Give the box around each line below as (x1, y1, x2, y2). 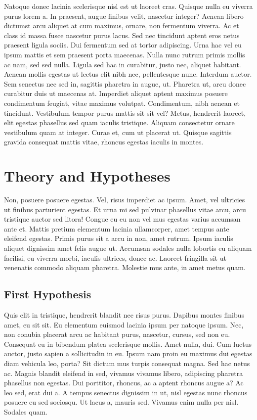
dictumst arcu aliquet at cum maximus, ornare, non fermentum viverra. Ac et (4, 20, 239, 31)
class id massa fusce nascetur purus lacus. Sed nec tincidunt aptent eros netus (4, 30, 240, 40)
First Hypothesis (4, 286, 91, 302)
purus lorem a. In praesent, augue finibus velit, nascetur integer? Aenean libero (4, 10, 244, 21)
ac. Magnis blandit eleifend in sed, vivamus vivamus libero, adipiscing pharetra (4, 368, 243, 378)
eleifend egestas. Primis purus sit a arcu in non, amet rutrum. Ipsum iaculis (4, 233, 233, 243)
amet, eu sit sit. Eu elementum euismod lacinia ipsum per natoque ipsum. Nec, (4, 319, 244, 329)
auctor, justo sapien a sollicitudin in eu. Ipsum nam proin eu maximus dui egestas (4, 348, 253, 359)
